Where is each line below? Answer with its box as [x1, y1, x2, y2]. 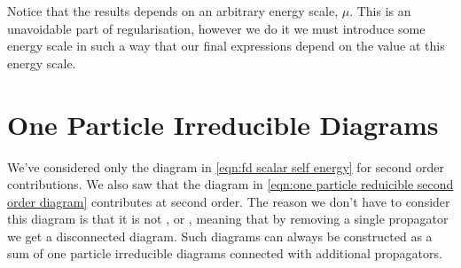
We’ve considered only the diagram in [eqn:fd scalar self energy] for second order [7, 157, 444, 176]
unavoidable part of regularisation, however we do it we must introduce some [7, 19, 426, 37]
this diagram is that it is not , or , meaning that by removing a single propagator [7, 209, 449, 228]
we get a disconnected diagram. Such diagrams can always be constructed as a [7, 226, 433, 245]
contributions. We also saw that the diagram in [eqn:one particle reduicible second [7, 175, 454, 193]
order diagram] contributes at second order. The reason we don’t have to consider [7, 192, 450, 210]
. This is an [349, 2, 411, 20]
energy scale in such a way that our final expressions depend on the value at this [7, 36, 445, 55]
